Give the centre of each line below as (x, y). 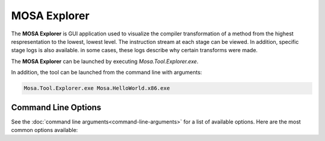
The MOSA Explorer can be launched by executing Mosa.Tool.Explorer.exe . (105, 61)
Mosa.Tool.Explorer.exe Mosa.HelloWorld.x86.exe (97, 88)
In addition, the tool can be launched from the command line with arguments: (107, 73)
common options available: (45, 130)
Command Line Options (56, 107)
